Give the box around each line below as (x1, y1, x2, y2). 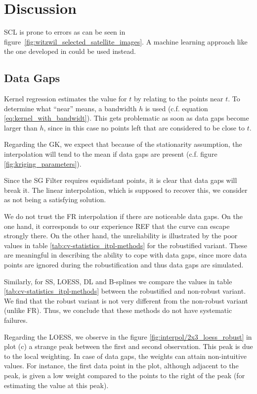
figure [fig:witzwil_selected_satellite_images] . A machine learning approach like (4, 36, 248, 46)
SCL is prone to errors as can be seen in (4, 27, 126, 37)
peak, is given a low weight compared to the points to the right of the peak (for (4, 370, 245, 380)
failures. (4, 314, 28, 325)
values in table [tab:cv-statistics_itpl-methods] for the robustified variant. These (4, 240, 247, 250)
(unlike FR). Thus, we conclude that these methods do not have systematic (4, 305, 232, 315)
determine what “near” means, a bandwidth (4, 103, 137, 113)
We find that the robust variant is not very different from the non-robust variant (4, 295, 248, 306)
